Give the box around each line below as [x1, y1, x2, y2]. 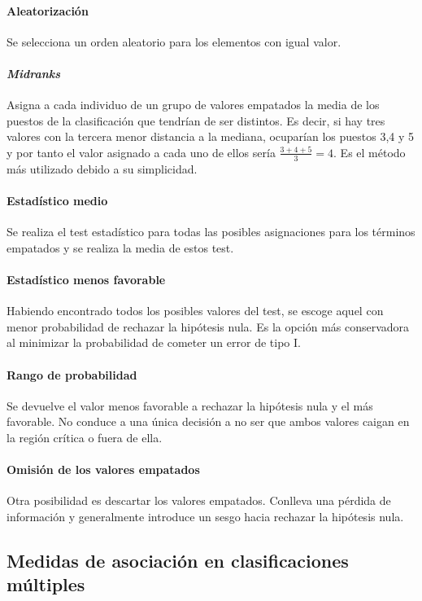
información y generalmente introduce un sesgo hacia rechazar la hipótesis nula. [7, 507, 404, 524]
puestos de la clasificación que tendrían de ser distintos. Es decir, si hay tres [7, 112, 385, 129]
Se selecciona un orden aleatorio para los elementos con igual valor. [7, 33, 342, 50]
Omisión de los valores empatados [7, 461, 200, 478]
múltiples [7, 572, 85, 597]
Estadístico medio [7, 191, 108, 208]
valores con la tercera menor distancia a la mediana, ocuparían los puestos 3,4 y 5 [7, 128, 415, 145]
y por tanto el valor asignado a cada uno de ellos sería [7, 143, 276, 160]
